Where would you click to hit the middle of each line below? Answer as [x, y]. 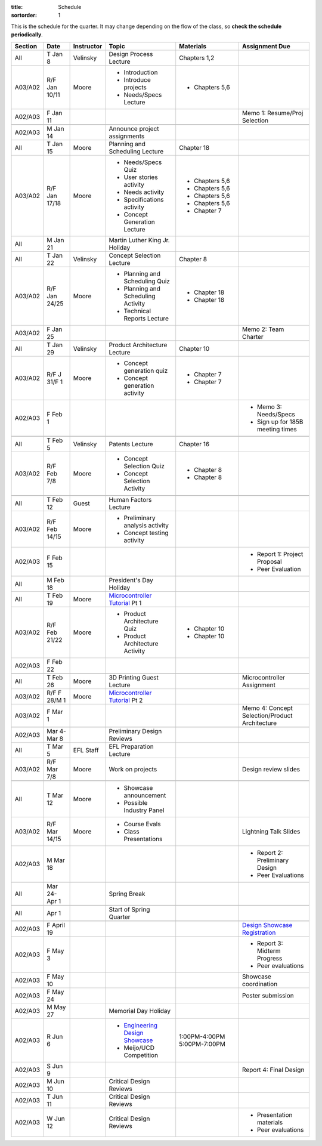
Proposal [270, 561]
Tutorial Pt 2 [126, 700]
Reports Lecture [146, 318]
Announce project [134, 128]
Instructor [88, 46]
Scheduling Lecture [136, 151]
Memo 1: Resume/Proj [273, 113]
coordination [260, 984]
